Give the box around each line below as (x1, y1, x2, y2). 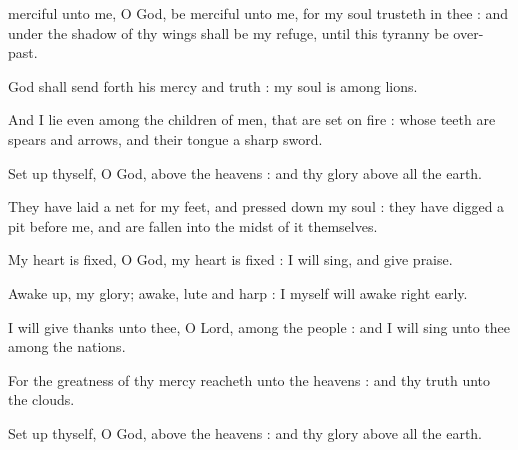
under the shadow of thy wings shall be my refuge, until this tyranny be (8, 22, 449, 43)
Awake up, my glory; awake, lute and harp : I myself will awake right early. (8, 282, 468, 303)
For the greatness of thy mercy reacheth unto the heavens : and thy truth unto (8, 369, 491, 390)
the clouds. (8, 389, 75, 410)
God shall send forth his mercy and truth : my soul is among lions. (8, 75, 418, 96)
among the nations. (8, 336, 126, 357)
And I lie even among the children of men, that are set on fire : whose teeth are (8, 109, 496, 130)
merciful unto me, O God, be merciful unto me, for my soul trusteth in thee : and (8, 3, 509, 23)
